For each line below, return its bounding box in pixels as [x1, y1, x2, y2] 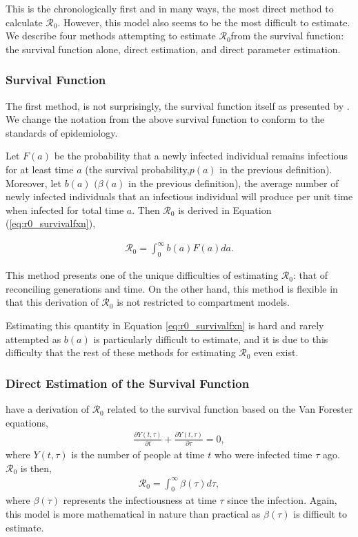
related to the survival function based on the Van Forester [107, 402, 353, 416]
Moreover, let [6, 175, 61, 190]
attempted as [6, 331, 61, 346]
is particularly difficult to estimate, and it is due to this [93, 331, 328, 346]
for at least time [6, 162, 74, 176]
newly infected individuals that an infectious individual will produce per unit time [6, 189, 353, 204]
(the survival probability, [85, 162, 190, 176]
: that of [292, 268, 328, 282]
